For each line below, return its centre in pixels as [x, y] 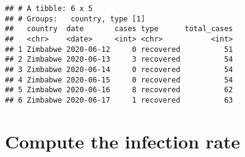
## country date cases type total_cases [119, 29]
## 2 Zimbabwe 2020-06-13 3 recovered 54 [119, 60]
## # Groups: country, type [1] [75, 19]
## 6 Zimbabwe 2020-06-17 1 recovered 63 [119, 100]
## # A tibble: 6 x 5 [49, 9]
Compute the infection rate [123, 141]
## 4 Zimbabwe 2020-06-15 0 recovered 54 [119, 80]
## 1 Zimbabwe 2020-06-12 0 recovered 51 [119, 49]
